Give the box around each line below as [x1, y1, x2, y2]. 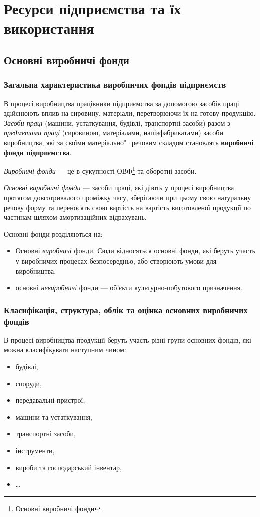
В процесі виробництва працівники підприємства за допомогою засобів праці [4, 98, 239, 108]
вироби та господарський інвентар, [15, 462, 122, 472]
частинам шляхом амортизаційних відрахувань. [4, 212, 147, 222]
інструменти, [15, 445, 55, 456]
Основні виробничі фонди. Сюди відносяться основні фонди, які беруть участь [15, 245, 255, 256]
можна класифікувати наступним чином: [4, 344, 126, 355]
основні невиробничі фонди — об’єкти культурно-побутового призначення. [15, 282, 242, 293]
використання [4, 18, 94, 38]
